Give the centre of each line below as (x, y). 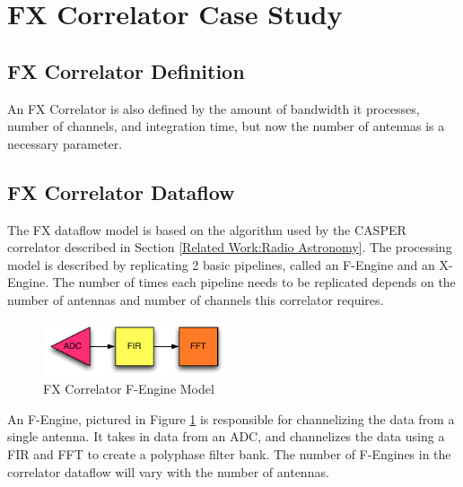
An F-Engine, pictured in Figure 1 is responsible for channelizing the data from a (231, 418)
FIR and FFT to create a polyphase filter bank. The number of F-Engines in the (229, 454)
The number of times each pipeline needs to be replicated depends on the (254, 282)
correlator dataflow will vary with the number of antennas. (168, 471)
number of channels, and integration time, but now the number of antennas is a (226, 126)
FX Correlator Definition (126, 70)
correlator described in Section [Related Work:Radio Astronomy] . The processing (230, 247)
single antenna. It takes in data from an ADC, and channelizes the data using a (226, 436)
